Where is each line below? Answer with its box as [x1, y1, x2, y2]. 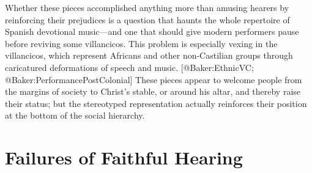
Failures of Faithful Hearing [5, 145, 243, 170]
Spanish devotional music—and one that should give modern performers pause [5, 25, 299, 38]
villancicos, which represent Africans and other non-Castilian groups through [5, 49, 293, 62]
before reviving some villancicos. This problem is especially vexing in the [5, 37, 278, 50]
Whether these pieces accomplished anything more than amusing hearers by [5, 1, 289, 13]
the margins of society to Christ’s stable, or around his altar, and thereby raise [5, 85, 301, 98]
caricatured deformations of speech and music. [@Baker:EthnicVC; [5, 61, 254, 73]
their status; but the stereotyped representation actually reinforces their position [5, 97, 307, 109]
